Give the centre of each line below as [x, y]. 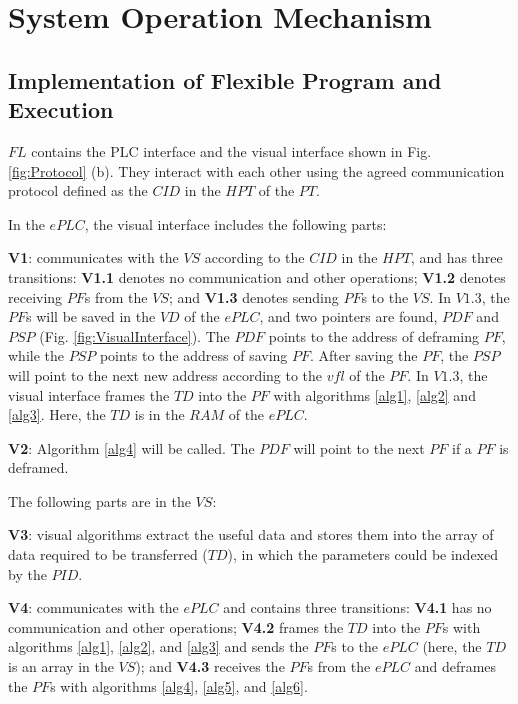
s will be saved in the [91, 316]
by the [27, 573]
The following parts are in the [99, 500]
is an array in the [61, 666]
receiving [35, 296]
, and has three [456, 257]
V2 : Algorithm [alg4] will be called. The [131, 447]
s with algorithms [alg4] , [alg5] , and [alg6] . [179, 685]
